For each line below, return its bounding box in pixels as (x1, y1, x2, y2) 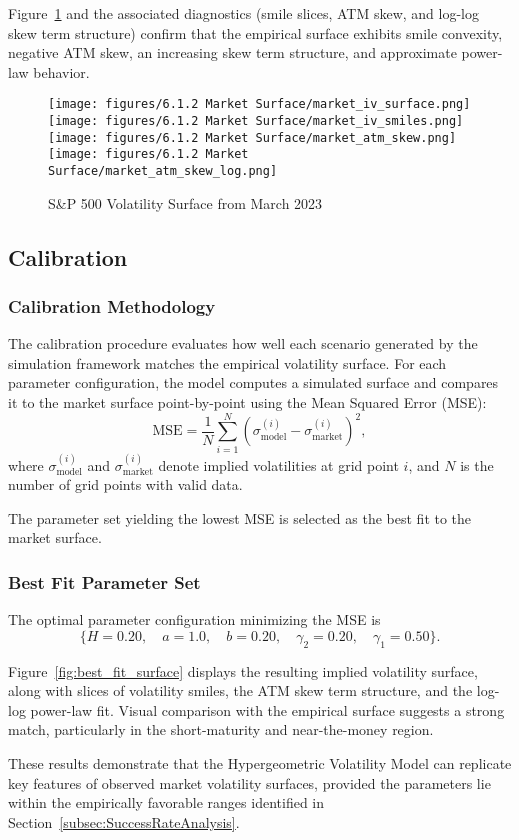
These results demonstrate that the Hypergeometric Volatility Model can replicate (8, 752, 512, 773)
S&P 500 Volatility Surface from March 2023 (48, 192, 323, 213)
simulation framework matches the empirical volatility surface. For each (8, 352, 447, 373)
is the (460, 454, 494, 475)
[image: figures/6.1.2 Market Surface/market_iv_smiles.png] (48, 114, 464, 129)
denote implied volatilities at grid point (158, 454, 399, 475)
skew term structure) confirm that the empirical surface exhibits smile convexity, (8, 22, 503, 43)
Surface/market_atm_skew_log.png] (48, 164, 278, 178)
